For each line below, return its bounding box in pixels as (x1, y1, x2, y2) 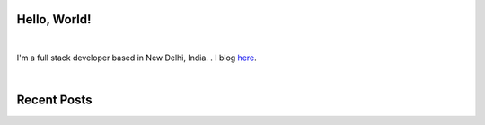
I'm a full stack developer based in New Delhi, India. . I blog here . (16, 52, 258, 63)
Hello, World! (16, 12, 92, 27)
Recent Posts (16, 93, 93, 108)
